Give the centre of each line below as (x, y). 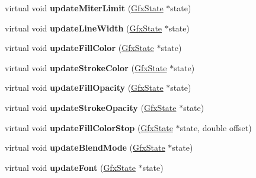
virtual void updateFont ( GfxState (70, 167)
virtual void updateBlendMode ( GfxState (85, 147)
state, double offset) (216, 127)
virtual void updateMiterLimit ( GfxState (84, 8)
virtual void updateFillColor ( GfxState (79, 48)
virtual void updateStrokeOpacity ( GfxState (91, 107)
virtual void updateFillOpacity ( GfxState (84, 88)
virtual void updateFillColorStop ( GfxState (89, 127)
